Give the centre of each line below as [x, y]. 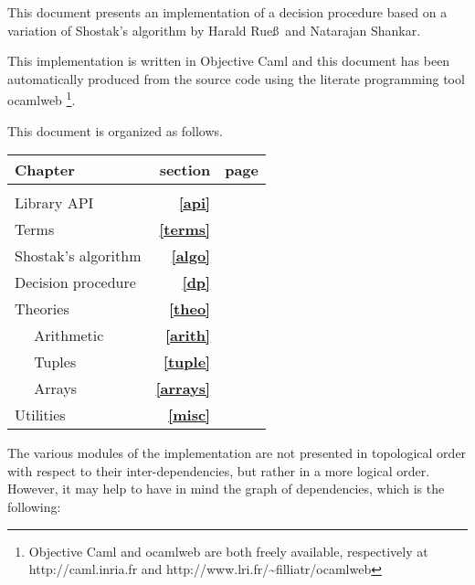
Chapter [45, 170]
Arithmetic [69, 335]
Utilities [40, 415]
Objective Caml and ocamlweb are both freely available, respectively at [228, 551]
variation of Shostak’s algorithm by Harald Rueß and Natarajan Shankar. [214, 30]
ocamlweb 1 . [42, 99]
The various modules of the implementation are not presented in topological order [237, 453]
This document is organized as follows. [115, 130]
